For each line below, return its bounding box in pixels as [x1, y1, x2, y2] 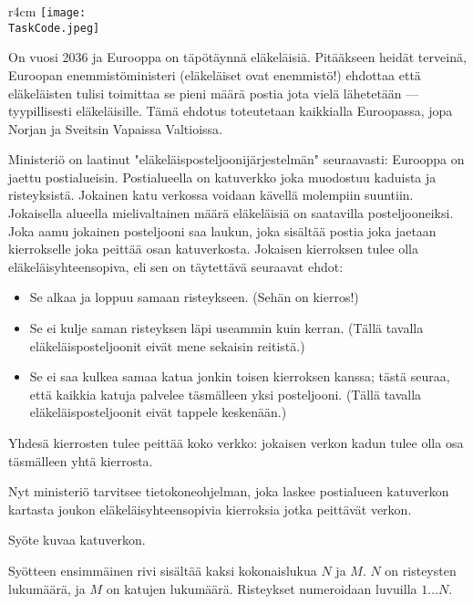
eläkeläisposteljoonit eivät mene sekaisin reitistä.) [29, 336, 305, 355]
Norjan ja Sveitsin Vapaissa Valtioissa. [8, 119, 222, 138]
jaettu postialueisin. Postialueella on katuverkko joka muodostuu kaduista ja [8, 167, 437, 186]
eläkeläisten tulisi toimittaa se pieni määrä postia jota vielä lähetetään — [8, 83, 419, 102]
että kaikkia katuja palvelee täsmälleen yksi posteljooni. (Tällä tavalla [29, 384, 422, 403]
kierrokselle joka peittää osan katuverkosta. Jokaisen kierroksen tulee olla [8, 239, 418, 258]
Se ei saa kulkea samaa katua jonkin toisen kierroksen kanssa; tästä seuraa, [29, 367, 450, 386]
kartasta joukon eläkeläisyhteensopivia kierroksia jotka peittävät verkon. [8, 499, 412, 518]
